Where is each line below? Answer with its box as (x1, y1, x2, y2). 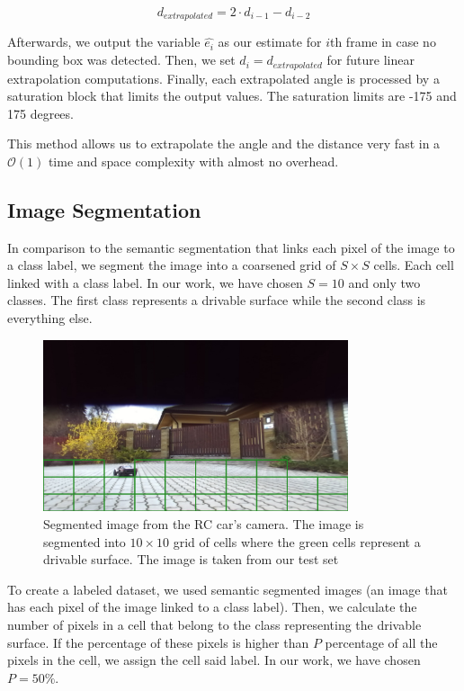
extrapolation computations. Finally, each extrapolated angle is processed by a (7, 68, 440, 87)
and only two (348, 273, 421, 292)
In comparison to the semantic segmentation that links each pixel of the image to (7, 238, 455, 256)
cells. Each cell (373, 256, 454, 274)
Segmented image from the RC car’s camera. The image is (43, 515, 364, 534)
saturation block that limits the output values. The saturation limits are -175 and (7, 86, 457, 105)
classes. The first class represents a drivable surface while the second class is (7, 291, 426, 310)
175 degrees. (7, 103, 74, 122)
